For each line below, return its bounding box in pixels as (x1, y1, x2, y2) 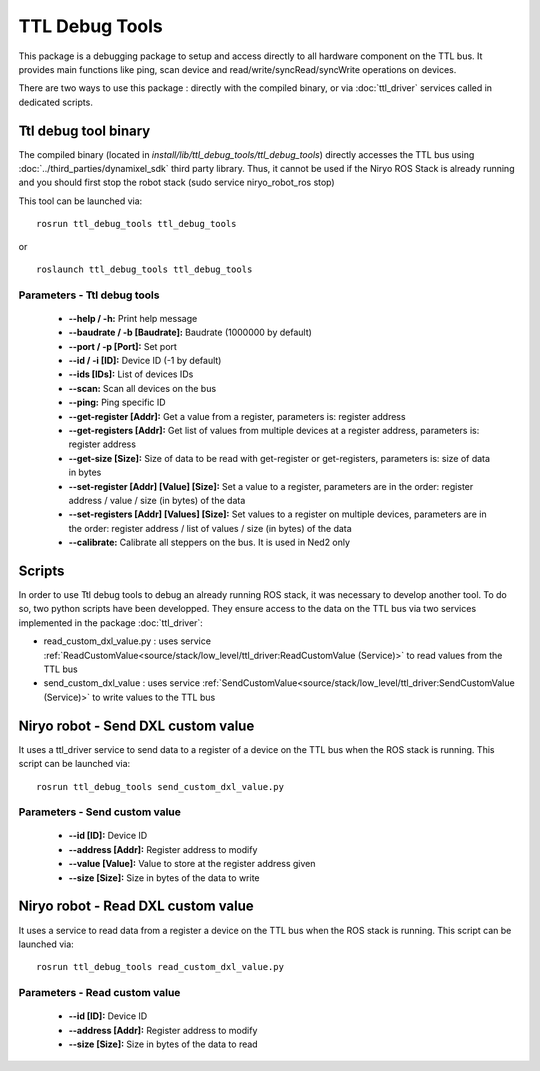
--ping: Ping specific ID (68, 396, 166, 409)
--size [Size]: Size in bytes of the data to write (68, 871, 260, 884)
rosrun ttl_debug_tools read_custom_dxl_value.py (36, 961, 285, 973)
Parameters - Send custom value (18, 805, 182, 819)
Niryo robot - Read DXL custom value (18, 898, 254, 915)
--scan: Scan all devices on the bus (68, 382, 217, 394)
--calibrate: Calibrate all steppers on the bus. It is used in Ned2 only (68, 536, 350, 549)
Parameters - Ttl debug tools (18, 288, 160, 302)
